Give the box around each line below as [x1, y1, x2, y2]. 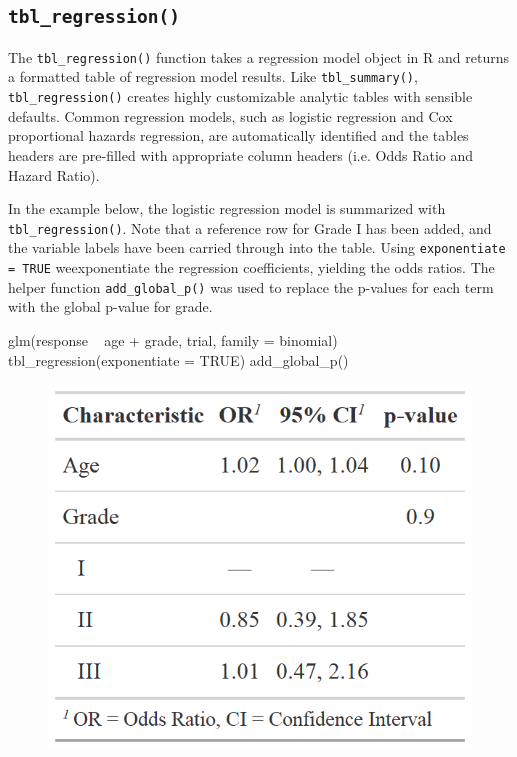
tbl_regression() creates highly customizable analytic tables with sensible [8, 86, 473, 107]
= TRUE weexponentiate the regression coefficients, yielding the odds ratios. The [8, 257, 495, 278]
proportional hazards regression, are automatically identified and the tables [8, 125, 469, 146]
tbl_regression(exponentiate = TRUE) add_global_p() [8, 349, 349, 370]
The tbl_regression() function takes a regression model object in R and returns [8, 46, 509, 67]
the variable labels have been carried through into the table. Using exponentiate [8, 237, 506, 258]
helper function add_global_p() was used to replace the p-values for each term [8, 276, 494, 297]
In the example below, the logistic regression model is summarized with [8, 198, 446, 219]
